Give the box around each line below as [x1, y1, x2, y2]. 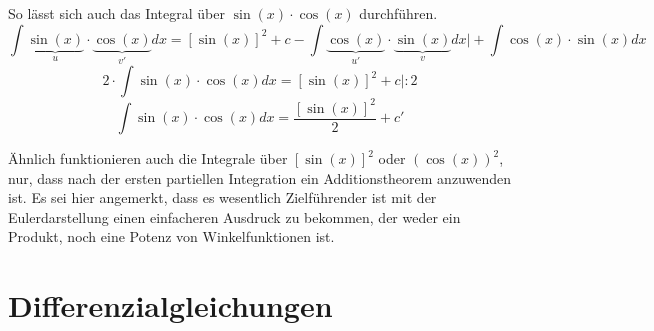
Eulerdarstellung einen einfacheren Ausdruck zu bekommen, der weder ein [8, 206, 461, 227]
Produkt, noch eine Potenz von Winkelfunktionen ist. [8, 226, 335, 247]
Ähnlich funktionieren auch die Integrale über [8, 148, 288, 168]
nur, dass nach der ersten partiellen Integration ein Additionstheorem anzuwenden [8, 167, 512, 188]
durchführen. [359, 3, 438, 23]
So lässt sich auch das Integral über [8, 3, 225, 23]
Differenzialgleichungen [8, 285, 333, 326]
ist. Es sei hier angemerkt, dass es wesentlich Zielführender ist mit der [8, 187, 437, 208]
